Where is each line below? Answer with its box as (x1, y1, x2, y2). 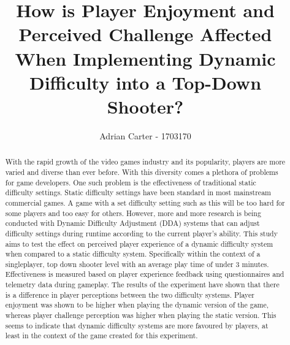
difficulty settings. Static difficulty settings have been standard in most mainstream (5, 187, 271, 198)
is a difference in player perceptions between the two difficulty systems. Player (5, 289, 254, 300)
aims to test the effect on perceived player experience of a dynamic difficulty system (5, 238, 273, 249)
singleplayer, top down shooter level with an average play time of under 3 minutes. (5, 258, 269, 269)
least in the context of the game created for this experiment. (5, 330, 198, 341)
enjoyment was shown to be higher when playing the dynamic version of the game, (5, 300, 269, 310)
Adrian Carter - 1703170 (99, 129, 191, 142)
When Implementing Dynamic (15, 45, 276, 71)
